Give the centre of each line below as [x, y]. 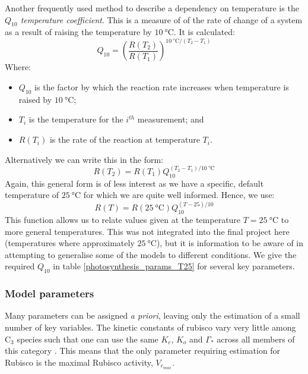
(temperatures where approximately [70, 243]
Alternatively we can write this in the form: [84, 159]
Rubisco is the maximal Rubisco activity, [79, 362]
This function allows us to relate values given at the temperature [123, 219]
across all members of [256, 339]
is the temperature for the [76, 119]
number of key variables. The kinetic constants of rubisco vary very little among [150, 327]
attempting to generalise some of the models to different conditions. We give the [151, 254]
